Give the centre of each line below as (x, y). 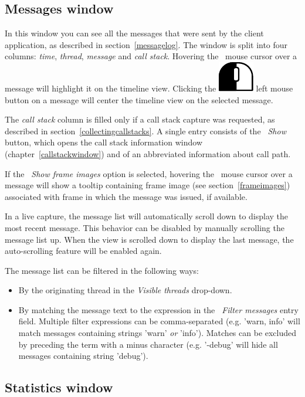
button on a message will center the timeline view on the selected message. (139, 99)
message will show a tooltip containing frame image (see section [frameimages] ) (148, 185)
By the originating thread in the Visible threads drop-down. (125, 290)
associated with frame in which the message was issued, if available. (126, 196)
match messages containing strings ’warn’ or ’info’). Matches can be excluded (157, 333)
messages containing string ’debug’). (83, 356)
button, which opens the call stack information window (104, 142)
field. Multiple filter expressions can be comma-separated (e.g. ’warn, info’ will (159, 321)
